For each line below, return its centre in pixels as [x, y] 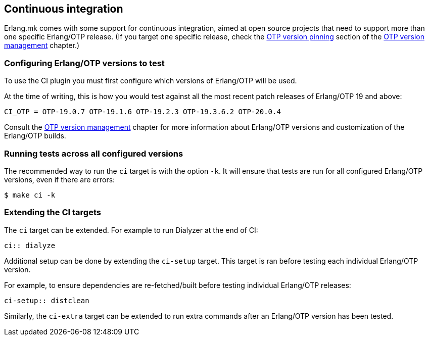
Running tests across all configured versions [94, 153]
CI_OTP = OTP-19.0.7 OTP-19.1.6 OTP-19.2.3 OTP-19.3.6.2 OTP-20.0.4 [142, 112]
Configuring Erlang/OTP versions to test [84, 63]
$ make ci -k [30, 195]
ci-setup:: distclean [47, 300]
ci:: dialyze [30, 245]
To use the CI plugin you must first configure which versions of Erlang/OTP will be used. [151, 81]
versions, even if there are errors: [60, 179]
